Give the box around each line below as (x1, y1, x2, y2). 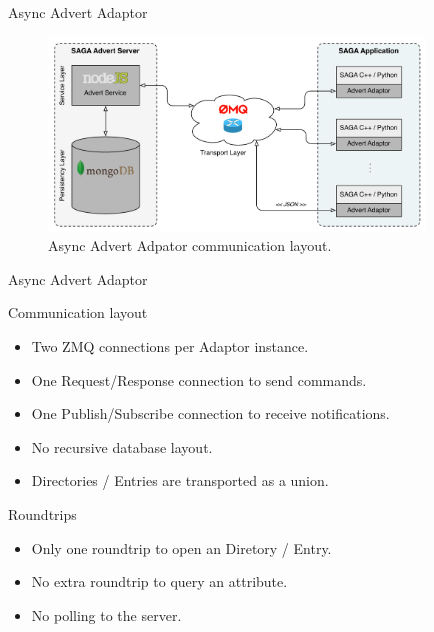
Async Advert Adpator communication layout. (48, 235, 332, 256)
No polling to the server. (31, 604, 182, 625)
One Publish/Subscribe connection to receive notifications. (31, 403, 390, 424)
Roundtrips (8, 504, 77, 524)
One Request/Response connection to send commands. (31, 369, 367, 390)
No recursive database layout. (31, 436, 213, 457)
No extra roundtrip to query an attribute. (31, 571, 288, 592)
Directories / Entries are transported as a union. (31, 470, 329, 491)
